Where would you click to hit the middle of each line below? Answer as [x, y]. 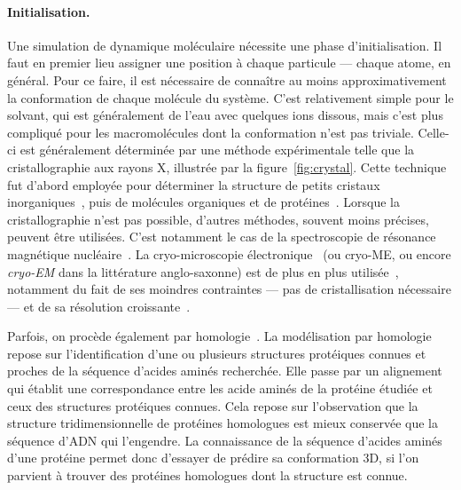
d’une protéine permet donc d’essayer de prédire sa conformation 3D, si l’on [213, 458]
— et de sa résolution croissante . [99, 306]
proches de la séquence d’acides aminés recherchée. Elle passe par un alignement [225, 371]
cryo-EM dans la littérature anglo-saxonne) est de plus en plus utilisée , [203, 271]
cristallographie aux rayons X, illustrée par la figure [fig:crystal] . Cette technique [227, 166]
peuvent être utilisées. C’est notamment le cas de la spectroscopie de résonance [222, 237]
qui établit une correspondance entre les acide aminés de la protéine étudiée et [220, 388]
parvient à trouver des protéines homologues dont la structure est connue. [207, 475]
